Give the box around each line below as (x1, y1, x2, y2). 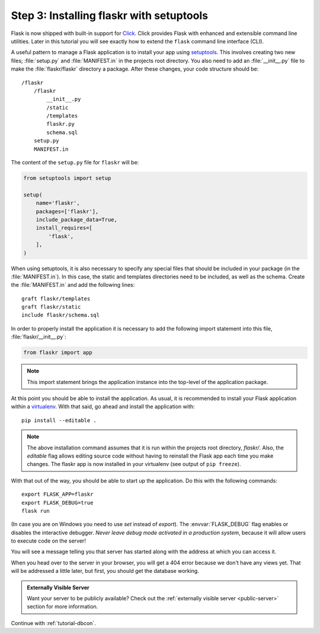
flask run (21, 508, 50, 514)
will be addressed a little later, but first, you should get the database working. (11, 568, 200, 575)
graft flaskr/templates (21, 295, 91, 302)
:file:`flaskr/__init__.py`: (11, 333, 66, 341)
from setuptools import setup (23, 175, 111, 181)
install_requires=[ (36, 224, 93, 232)
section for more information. (27, 603, 98, 610)
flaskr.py (46, 121, 75, 128)
